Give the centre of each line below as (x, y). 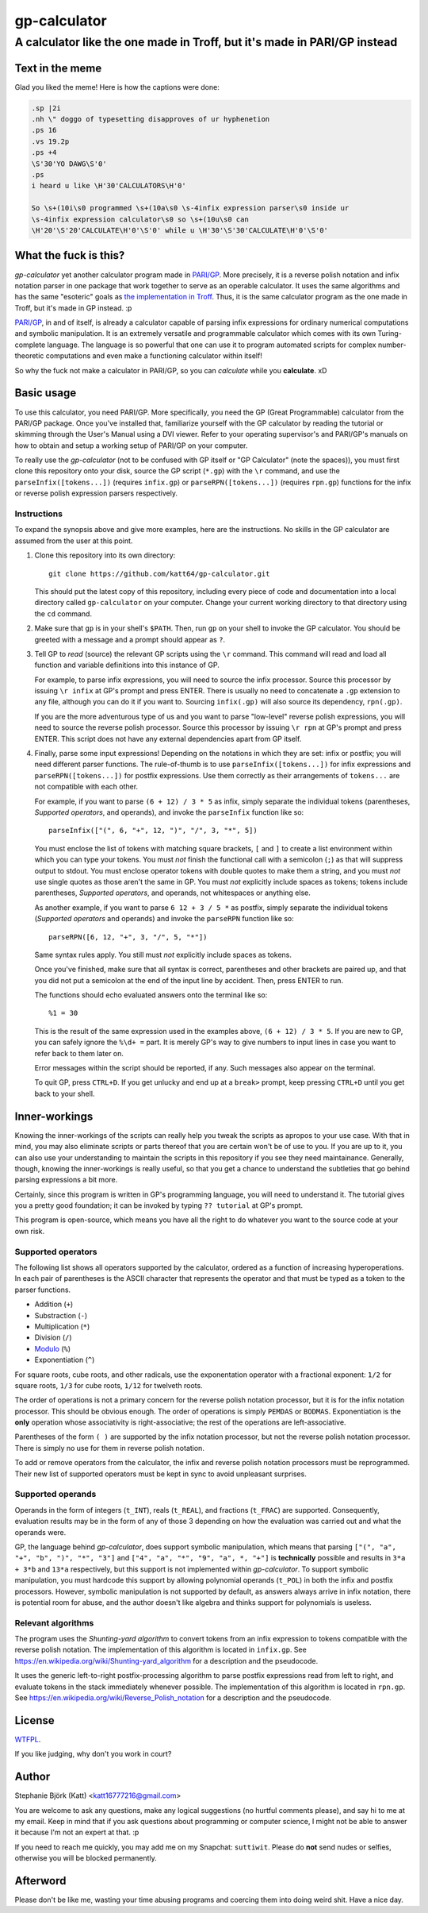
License (34, 1720)
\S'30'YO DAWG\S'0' (69, 164)
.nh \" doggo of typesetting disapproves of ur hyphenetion (151, 120)
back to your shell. (65, 1093)
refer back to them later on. (79, 1053)
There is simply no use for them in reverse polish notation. (110, 1448)
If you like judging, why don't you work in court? (93, 1754)
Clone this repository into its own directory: (105, 555)
